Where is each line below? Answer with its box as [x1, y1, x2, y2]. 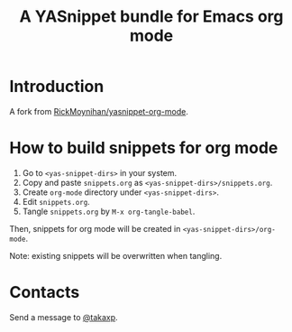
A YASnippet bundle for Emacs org [19, 6, 284, 27]
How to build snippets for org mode [9, 138, 278, 159]
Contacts [9, 282, 80, 303]
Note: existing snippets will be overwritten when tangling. [9, 250, 223, 261]
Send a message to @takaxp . [9, 311, 119, 322]
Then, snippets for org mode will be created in [9, 223, 181, 234]
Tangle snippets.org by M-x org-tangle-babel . [22, 206, 196, 217]
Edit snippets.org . [22, 196, 90, 207]
